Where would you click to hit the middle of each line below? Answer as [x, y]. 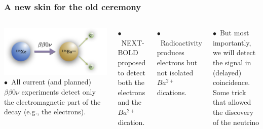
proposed [132, 62]
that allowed [232, 102]
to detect [131, 72]
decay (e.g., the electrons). [45, 112]
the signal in [232, 62]
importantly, [232, 42]
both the [131, 82]
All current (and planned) [51, 82]
